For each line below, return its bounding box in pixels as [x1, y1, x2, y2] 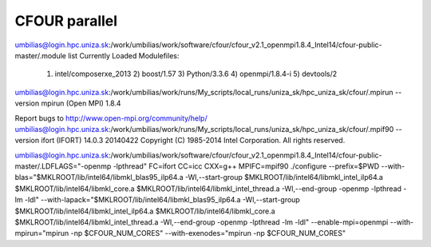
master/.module [14, 50, 67, 60]
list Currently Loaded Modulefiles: [68, 50, 180, 60]
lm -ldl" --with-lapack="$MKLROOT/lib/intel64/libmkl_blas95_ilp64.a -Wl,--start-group [14, 195, 301, 205]
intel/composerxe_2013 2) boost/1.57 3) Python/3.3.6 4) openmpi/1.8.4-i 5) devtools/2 [54, 69, 338, 79]
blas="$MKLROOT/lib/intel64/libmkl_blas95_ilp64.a [14, 173, 184, 182]
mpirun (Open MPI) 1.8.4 [41, 98, 121, 108]
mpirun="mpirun [14, 229, 69, 238]
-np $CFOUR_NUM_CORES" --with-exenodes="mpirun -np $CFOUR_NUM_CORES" [70, 229, 346, 238]
